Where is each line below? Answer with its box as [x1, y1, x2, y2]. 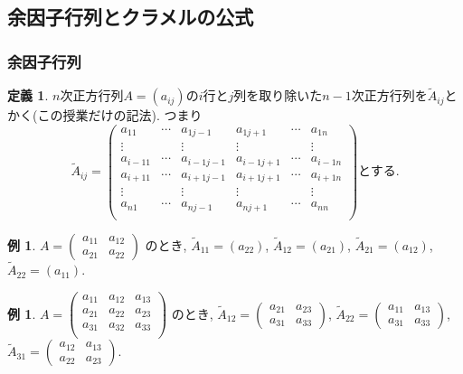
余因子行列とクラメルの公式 [7, 3, 254, 31]
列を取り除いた [233, 86, 323, 105]
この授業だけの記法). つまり [37, 106, 203, 125]
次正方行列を [351, 86, 428, 105]
